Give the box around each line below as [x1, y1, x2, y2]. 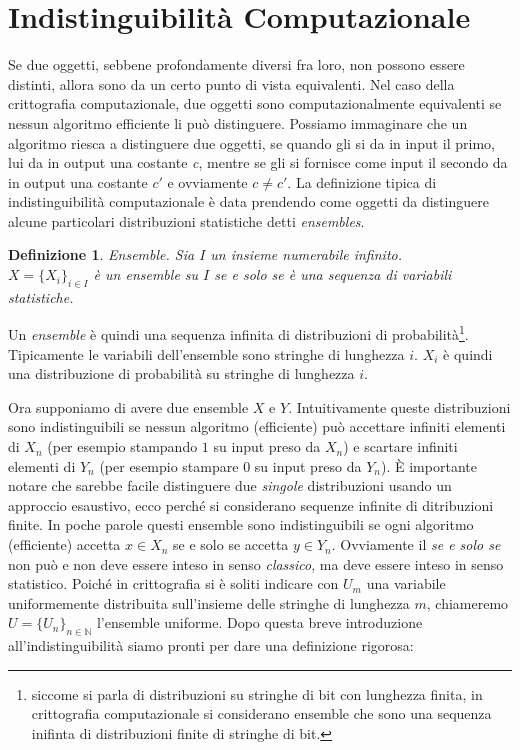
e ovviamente [167, 171, 248, 192]
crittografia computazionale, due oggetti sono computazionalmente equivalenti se [8, 93, 502, 114]
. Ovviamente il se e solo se [331, 534, 501, 555]
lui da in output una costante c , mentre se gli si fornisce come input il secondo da [8, 152, 508, 173]
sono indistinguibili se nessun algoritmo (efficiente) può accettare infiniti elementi [8, 416, 506, 437]
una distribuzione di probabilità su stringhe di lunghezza [8, 363, 355, 384]
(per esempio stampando [47, 436, 198, 457]
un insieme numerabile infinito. [210, 244, 402, 265]
